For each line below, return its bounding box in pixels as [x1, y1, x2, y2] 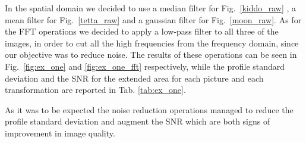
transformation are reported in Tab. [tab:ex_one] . [5, 83, 186, 96]
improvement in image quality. [5, 126, 115, 139]
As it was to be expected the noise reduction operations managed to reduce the [5, 103, 294, 116]
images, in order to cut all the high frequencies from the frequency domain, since [5, 36, 299, 49]
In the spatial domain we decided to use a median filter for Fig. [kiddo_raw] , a [5, 2, 296, 14]
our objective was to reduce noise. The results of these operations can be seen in [5, 48, 297, 61]
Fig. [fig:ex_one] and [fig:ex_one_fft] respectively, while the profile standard [5, 60, 285, 72]
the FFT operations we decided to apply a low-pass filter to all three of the [5, 25, 279, 38]
